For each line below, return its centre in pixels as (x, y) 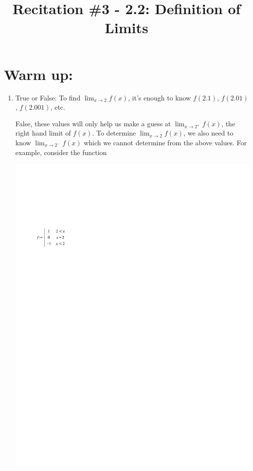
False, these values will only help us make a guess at (93, 123)
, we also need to (208, 133)
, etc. (58, 107)
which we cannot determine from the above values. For (165, 143)
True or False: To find (48, 97)
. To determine (114, 133)
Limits (126, 28)
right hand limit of (43, 133)
